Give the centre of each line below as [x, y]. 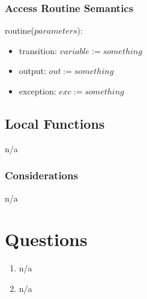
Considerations [41, 175]
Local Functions [55, 123]
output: [32, 71]
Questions [46, 239]
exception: [37, 91]
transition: [38, 50]
